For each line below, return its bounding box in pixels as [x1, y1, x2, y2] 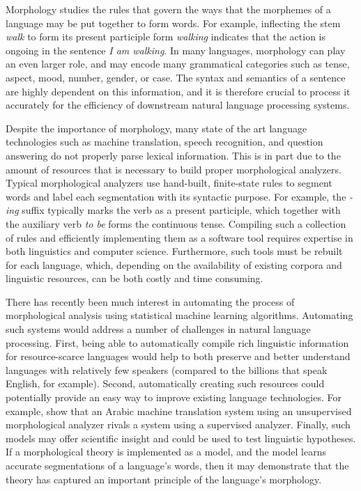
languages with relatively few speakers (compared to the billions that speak [6, 362, 328, 377]
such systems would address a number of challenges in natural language [6, 322, 311, 336]
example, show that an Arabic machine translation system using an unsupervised [6, 403, 352, 418]
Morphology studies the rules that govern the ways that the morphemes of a [6, 2, 331, 16]
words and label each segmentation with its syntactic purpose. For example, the [6, 189, 346, 203]
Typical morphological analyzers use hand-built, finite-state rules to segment [6, 176, 332, 190]
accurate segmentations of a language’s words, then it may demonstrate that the [6, 458, 349, 472]
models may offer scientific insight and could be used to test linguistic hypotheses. [6, 430, 356, 445]
